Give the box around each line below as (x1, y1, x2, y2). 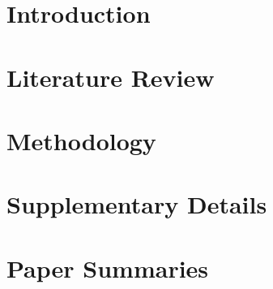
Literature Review (6, 60, 215, 93)
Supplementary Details (6, 188, 267, 221)
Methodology (6, 123, 156, 157)
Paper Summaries (6, 251, 209, 284)
